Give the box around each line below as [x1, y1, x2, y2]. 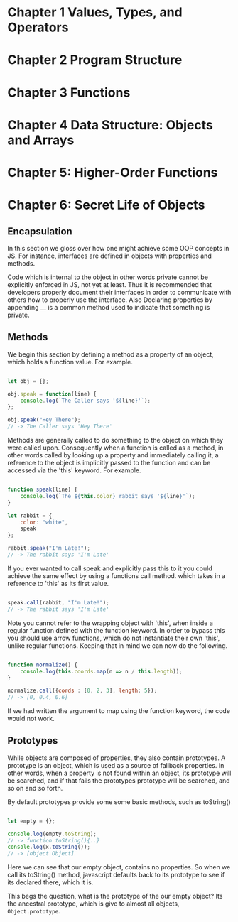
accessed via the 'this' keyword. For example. [7, 466, 141, 474]
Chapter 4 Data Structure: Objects [7, 116, 213, 133]
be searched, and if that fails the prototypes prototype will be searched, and [7, 776, 230, 785]
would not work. [7, 715, 55, 722]
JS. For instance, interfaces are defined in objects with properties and [7, 251, 212, 260]
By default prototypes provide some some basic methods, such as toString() [7, 797, 231, 806]
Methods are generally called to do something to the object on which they [7, 436, 224, 444]
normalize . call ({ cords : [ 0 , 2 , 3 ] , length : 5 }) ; [7, 687, 158, 695]
